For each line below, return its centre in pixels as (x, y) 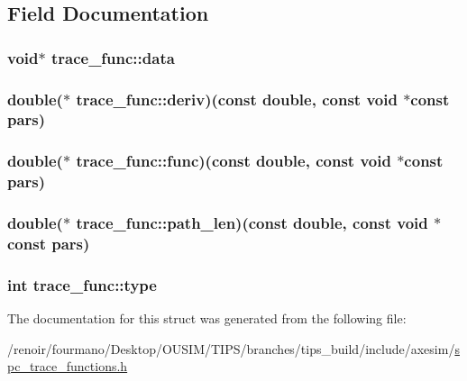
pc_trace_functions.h (68, 366)
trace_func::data (113, 57)
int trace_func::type (82, 284)
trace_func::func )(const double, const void (233, 161)
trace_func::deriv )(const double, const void (237, 99)
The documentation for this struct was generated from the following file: (207, 318)
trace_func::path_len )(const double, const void (252, 223)
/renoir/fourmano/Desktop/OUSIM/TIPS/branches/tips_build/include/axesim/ (231, 348)
